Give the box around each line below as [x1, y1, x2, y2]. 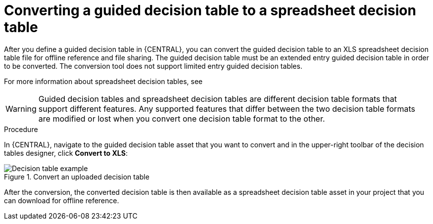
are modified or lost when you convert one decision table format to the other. [38, 113, 325, 124]
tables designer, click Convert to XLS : [4, 148, 128, 157]
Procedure [4, 125, 38, 134]
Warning [5, 103, 37, 114]
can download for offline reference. [4, 196, 119, 205]
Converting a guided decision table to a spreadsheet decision [4, 2, 416, 19]
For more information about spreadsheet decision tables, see [4, 77, 203, 86]
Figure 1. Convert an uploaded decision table [4, 172, 149, 181]
